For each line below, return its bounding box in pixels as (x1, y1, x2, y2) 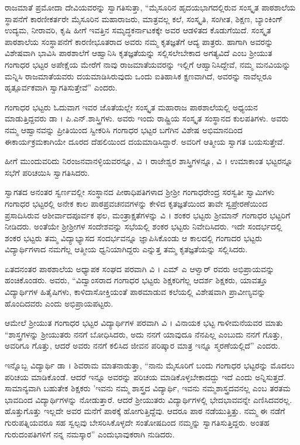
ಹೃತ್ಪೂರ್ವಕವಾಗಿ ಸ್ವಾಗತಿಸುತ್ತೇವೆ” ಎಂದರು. (5, 81, 118, 93)
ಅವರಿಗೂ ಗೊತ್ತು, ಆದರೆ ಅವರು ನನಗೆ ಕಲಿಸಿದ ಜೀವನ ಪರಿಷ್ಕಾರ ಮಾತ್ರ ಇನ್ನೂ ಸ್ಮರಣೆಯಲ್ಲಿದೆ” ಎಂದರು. (5, 339, 281, 352)
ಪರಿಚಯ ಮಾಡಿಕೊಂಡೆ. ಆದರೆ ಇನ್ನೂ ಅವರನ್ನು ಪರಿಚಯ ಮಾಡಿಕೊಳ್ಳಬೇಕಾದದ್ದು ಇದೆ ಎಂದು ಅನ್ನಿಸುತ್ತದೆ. (5, 370, 286, 383)
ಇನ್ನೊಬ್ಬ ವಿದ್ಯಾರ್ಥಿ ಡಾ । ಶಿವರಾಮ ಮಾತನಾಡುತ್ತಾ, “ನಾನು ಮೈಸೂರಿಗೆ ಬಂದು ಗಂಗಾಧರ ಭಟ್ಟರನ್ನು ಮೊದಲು (5, 359, 295, 371)
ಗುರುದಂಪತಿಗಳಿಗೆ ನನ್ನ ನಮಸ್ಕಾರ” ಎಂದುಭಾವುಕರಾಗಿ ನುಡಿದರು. (5, 427, 175, 440)
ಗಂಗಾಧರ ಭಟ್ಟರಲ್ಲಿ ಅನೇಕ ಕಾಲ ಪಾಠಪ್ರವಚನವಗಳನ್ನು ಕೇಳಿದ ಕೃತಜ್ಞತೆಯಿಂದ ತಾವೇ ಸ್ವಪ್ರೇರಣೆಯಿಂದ (5, 197, 268, 209)
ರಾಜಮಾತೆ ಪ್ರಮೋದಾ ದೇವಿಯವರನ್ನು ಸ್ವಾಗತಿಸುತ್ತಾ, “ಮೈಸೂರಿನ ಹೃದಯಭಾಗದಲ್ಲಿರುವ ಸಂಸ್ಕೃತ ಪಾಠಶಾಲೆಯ (5, 1, 296, 13)
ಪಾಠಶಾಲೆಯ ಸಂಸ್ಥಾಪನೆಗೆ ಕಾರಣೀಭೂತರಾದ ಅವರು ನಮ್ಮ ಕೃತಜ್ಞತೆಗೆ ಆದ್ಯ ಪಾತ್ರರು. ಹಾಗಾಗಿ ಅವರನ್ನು (5, 35, 274, 47)
